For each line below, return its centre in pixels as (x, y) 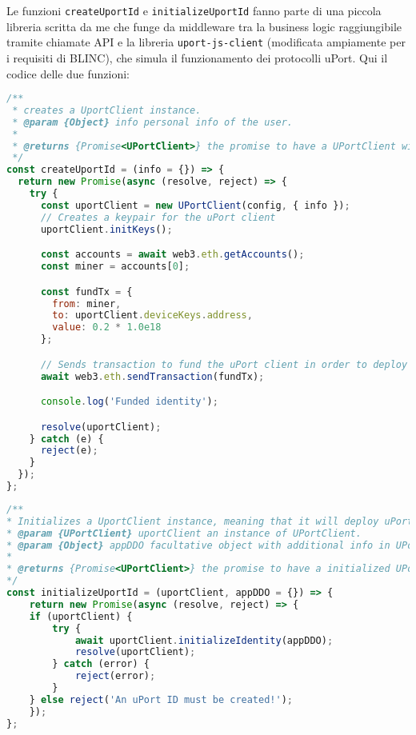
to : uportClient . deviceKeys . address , (152, 316)
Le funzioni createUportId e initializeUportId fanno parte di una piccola (194, 10)
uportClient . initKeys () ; (106, 229)
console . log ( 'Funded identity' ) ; (129, 402)
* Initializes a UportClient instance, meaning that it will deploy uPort (210, 521)
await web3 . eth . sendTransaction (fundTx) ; (152, 376)
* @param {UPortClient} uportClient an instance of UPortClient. (184, 533)
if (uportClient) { (81, 616)
